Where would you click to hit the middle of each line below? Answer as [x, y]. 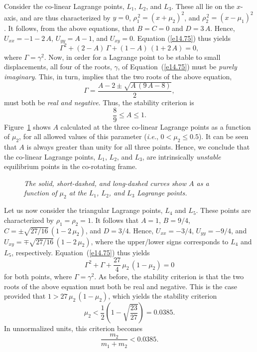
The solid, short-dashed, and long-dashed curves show [105, 183]
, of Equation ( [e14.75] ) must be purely [177, 67]
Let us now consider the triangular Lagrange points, [83, 210]
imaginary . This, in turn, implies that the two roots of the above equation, [118, 76]
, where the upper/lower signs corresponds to [160, 241]
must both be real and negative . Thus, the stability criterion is [99, 102]
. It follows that [115, 220]
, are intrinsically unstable [182, 156]
